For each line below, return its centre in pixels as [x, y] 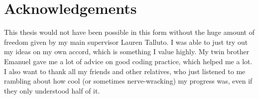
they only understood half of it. [52, 90]
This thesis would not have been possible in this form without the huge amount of [129, 32]
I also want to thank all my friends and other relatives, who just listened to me [125, 71]
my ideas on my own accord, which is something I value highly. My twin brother [127, 51]
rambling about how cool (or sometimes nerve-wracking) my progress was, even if [128, 81]
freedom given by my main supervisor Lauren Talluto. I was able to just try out [126, 42]
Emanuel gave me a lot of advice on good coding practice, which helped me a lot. [128, 61]
